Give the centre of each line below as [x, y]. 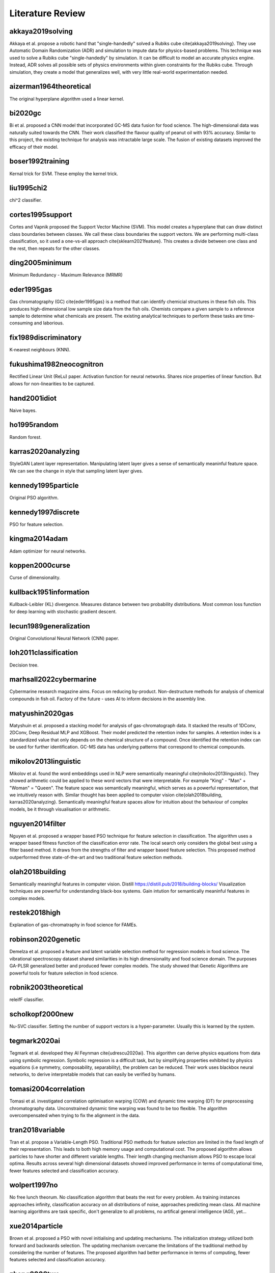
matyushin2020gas [42, 713]
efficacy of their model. [34, 147]
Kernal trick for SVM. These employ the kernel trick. [64, 174]
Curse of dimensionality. [35, 577]
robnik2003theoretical [46, 988]
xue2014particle [36, 1226]
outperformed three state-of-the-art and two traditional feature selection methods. [96, 857]
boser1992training [39, 161]
